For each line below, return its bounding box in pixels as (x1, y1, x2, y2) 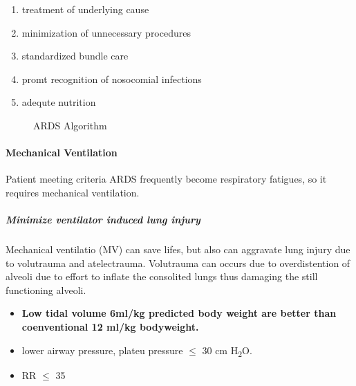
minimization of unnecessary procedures (21, 25, 191, 39)
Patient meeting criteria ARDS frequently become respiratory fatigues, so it (6, 172, 327, 186)
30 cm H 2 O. (202, 342, 252, 359)
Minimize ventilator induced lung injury (6, 212, 200, 227)
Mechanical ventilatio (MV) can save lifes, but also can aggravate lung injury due (6, 242, 350, 257)
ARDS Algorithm (33, 118, 107, 132)
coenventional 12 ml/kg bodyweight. (21, 320, 199, 334)
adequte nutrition (21, 95, 96, 109)
